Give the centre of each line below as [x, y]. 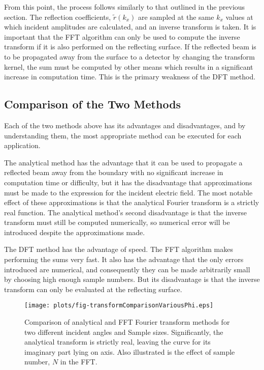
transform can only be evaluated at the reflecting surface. [93, 289]
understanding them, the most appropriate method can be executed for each [123, 135]
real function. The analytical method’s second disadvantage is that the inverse [126, 212]
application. [22, 145]
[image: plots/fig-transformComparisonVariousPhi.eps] [119, 306]
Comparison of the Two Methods [93, 104]
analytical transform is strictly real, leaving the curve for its [118, 342]
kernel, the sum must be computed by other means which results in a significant [129, 66]
